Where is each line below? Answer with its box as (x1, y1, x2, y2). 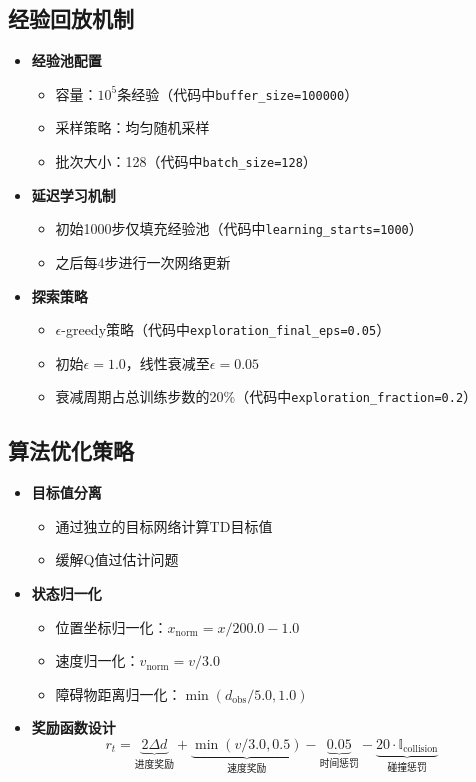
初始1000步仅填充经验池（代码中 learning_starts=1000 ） (55, 218, 423, 239)
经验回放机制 (8, 3, 134, 34)
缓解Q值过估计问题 (55, 549, 179, 570)
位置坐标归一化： (55, 616, 168, 637)
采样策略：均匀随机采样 (55, 117, 210, 138)
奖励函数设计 (31, 717, 116, 738)
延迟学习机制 (31, 184, 116, 205)
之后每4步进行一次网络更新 (55, 251, 231, 272)
